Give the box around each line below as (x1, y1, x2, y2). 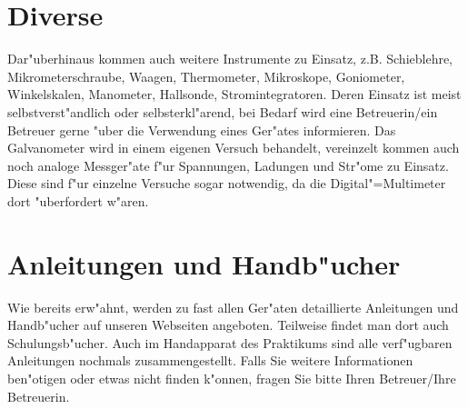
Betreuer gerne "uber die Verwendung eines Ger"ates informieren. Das (7, 120, 396, 139)
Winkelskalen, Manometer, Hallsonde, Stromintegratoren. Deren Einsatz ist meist (7, 85, 462, 104)
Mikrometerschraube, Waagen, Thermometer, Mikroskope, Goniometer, (7, 66, 405, 85)
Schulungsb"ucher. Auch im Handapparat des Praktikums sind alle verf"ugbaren (7, 333, 453, 352)
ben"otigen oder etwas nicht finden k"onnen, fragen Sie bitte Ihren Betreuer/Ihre (7, 368, 456, 387)
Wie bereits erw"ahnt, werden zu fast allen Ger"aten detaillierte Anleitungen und (7, 297, 459, 316)
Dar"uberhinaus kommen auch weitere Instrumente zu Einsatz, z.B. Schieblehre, (7, 49, 453, 68)
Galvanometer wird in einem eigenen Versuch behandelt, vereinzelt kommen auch (7, 138, 460, 157)
